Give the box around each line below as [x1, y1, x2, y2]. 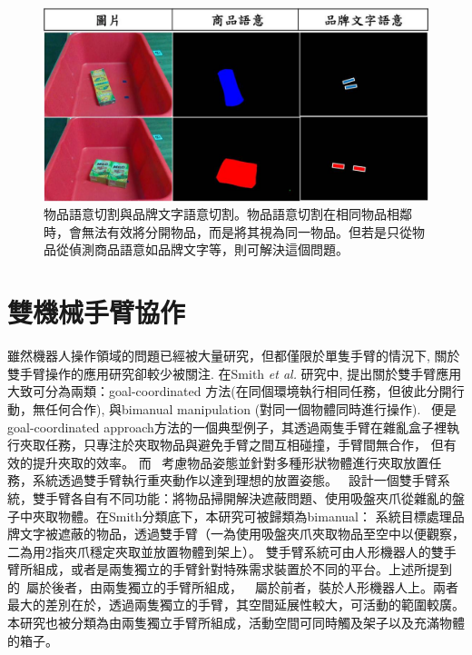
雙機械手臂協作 [7, 293, 186, 331]
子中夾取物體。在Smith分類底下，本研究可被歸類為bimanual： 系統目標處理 [7, 506, 452, 525]
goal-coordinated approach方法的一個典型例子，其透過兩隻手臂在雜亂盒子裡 [7, 417, 447, 436]
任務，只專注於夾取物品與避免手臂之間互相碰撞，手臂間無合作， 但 [44, 435, 444, 454]
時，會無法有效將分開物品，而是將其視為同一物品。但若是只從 [44, 222, 412, 241]
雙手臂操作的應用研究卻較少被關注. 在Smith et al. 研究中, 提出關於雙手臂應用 [7, 363, 462, 382]
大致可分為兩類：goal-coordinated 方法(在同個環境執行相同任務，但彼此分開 [7, 382, 452, 401]
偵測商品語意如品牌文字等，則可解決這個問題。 [68, 240, 349, 259]
